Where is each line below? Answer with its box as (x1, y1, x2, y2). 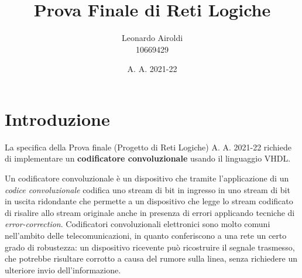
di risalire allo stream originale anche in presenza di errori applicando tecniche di (5, 206, 295, 218)
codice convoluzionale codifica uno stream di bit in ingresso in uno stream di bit (5, 183, 290, 195)
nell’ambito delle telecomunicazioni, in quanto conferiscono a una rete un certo (5, 229, 287, 241)
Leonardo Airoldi (121, 32, 183, 44)
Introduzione (5, 107, 110, 131)
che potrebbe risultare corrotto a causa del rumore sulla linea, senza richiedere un (5, 252, 297, 265)
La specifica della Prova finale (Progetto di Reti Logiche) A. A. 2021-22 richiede (5, 140, 291, 153)
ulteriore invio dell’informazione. (5, 263, 121, 276)
